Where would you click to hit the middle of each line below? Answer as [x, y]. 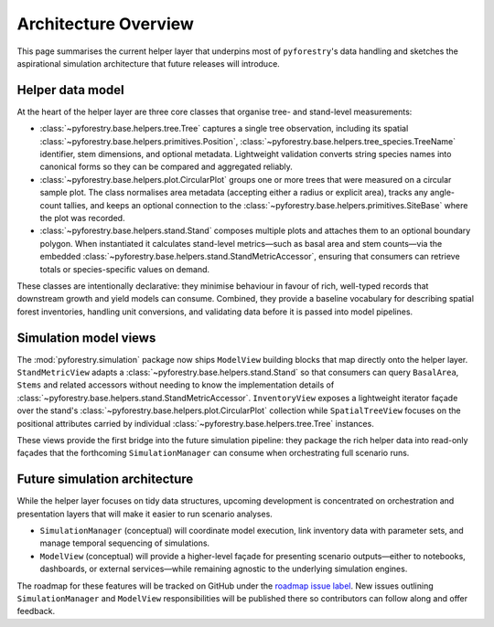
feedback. [36, 611]
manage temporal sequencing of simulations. [125, 543]
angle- [443, 193]
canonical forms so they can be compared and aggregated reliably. [166, 167]
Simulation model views [86, 338]
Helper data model [71, 90]
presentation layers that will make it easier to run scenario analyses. [145, 514]
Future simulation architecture [105, 479]
